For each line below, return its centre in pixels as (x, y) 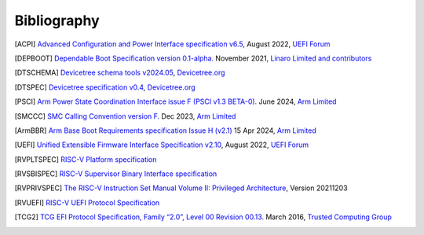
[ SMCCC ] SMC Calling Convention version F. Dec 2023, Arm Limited (125, 116)
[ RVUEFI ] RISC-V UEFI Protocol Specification (87, 202)
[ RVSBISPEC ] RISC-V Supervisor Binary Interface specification (116, 174)
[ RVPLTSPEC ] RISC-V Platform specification (86, 159)
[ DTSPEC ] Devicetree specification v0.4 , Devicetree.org (105, 87)
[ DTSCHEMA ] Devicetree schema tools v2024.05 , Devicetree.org (120, 73)
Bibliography (57, 20)
